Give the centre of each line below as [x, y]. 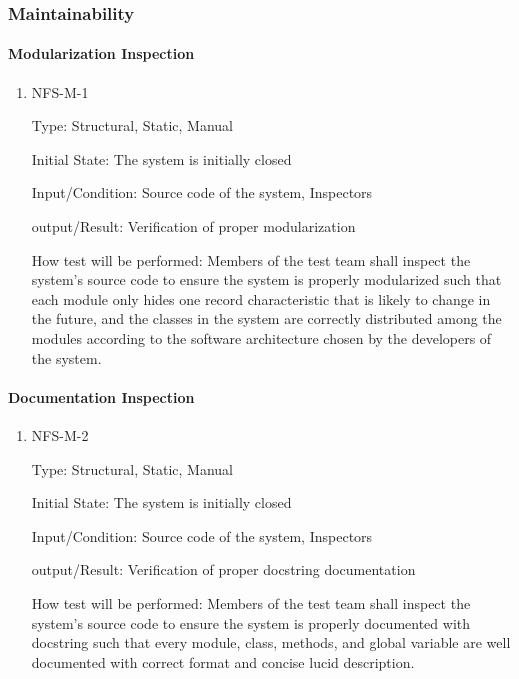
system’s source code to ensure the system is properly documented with [251, 622]
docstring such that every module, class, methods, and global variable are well [271, 642]
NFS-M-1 [60, 91]
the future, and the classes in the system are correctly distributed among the [266, 318]
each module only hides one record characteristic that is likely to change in [261, 298]
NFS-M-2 [60, 434]
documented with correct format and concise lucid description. [223, 661]
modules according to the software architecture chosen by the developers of [261, 337]
